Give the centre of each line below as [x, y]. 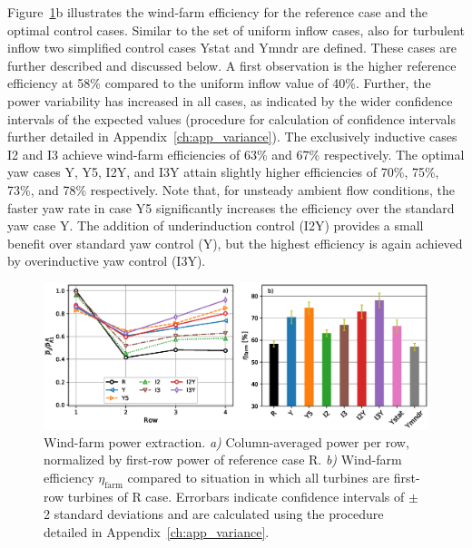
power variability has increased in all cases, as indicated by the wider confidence [230, 100]
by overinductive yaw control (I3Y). [107, 261]
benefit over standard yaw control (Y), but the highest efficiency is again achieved [235, 243]
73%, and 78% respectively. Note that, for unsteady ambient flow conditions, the [231, 189]
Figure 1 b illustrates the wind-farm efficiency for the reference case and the [218, 12]
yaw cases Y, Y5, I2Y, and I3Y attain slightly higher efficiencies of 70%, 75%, [223, 172]
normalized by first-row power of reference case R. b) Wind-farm [223, 460]
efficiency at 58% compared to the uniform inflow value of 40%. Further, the [219, 83]
